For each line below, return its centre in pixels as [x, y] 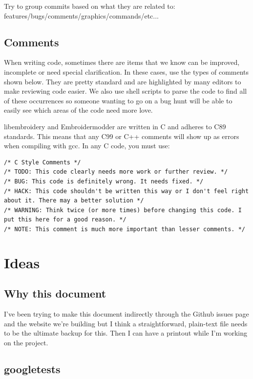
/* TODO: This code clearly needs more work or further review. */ [116, 172]
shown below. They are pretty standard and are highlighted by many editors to [123, 81]
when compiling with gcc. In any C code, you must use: [87, 146]
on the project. [26, 342]
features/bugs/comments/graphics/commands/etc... [82, 15]
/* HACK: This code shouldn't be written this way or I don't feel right [126, 191]
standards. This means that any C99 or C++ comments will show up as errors [122, 136]
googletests [32, 369]
